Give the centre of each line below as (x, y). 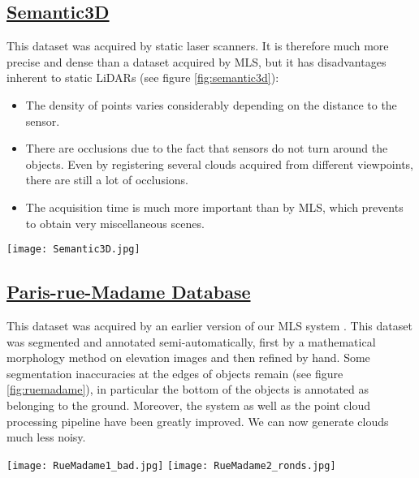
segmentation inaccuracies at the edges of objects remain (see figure (175, 373)
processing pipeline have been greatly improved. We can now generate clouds (198, 421)
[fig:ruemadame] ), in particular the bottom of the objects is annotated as (188, 389)
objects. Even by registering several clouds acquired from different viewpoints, (219, 164)
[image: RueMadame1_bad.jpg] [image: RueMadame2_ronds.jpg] (171, 465)
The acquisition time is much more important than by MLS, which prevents (214, 207)
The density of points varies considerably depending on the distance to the (211, 104)
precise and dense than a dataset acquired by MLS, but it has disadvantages (197, 61)
